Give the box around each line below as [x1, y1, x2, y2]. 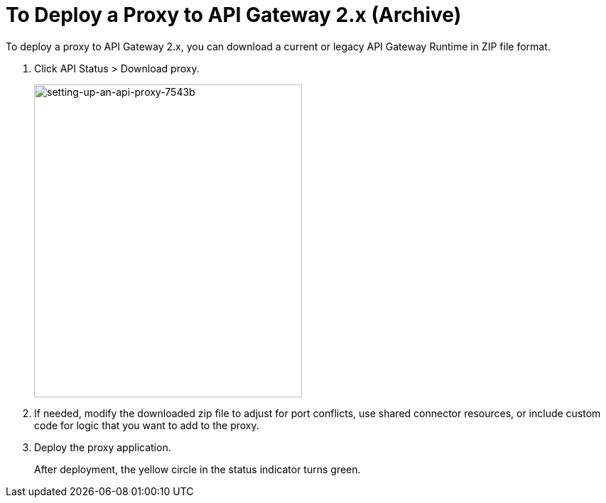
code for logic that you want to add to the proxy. [34, 419, 259, 431]
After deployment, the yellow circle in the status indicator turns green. [34, 463, 361, 475]
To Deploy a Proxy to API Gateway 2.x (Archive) [6, 3, 462, 27]
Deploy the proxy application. [34, 441, 171, 453]
